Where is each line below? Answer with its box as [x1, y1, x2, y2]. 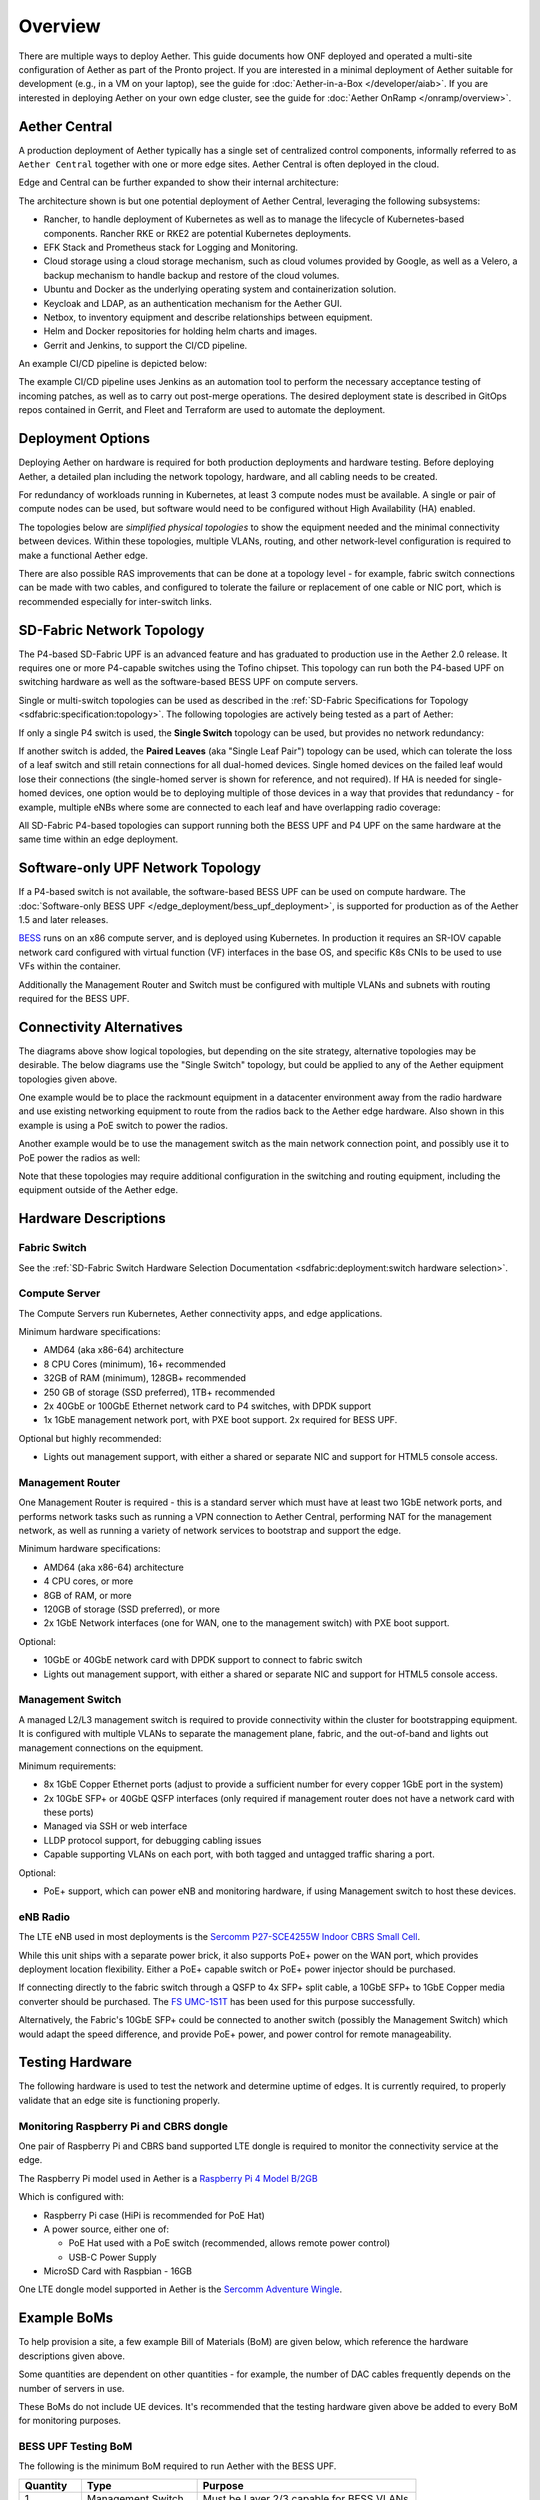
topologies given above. [18, 1073, 118, 1085]
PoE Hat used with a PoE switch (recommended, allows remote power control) [68, 2237, 391, 2249]
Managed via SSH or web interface [43, 1820, 188, 1832]
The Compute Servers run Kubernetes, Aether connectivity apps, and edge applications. [18, 1307, 383, 1319]
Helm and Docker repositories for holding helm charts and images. [43, 325, 318, 337]
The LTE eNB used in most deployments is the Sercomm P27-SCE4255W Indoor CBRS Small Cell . [18, 1931, 420, 1943]
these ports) [43, 1806, 94, 1819]
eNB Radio [18, 1910, 70, 1924]
